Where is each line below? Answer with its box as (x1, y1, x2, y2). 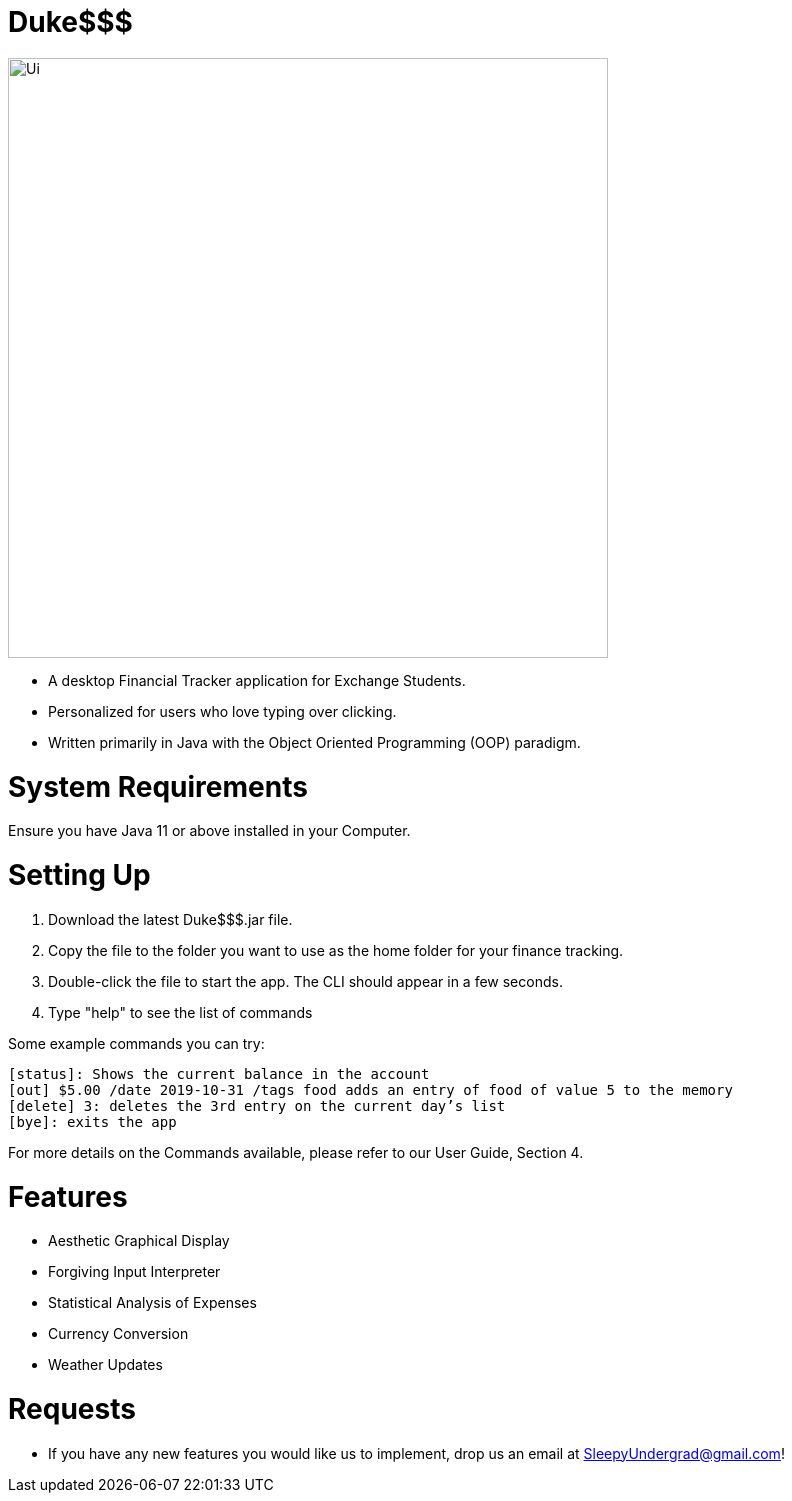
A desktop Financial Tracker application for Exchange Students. (48, 671, 466, 689)
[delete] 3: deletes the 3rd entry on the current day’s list (8, 1097, 506, 1114)
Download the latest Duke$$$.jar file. (48, 910, 293, 928)
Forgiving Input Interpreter (48, 1263, 221, 1281)
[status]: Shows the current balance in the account (8, 1065, 430, 1082)
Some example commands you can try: (8, 1034, 265, 1052)
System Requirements (8, 769, 308, 804)
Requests (8, 1392, 136, 1426)
